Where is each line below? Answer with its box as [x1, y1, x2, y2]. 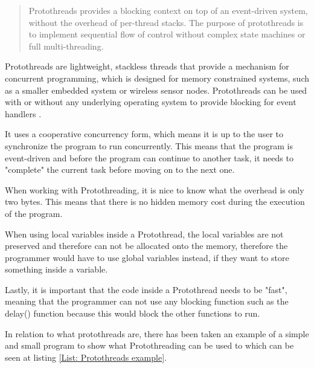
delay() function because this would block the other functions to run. [5, 307, 260, 320]
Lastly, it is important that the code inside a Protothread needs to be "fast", [5, 283, 287, 295]
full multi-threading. [28, 39, 104, 52]
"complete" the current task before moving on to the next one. [5, 163, 235, 176]
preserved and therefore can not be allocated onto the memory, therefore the [5, 239, 288, 252]
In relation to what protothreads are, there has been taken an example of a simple [5, 327, 309, 340]
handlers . [5, 107, 42, 120]
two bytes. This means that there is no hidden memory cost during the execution [5, 195, 305, 208]
